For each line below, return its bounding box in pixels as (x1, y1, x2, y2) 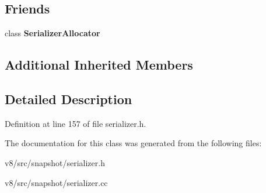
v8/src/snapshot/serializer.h (5, 156, 105, 168)
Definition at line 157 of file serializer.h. (5, 117, 146, 129)
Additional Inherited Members (5, 56, 193, 74)
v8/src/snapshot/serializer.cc (5, 176, 108, 188)
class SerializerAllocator (5, 27, 100, 39)
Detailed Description (5, 89, 132, 108)
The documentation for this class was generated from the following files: (5, 137, 262, 149)
